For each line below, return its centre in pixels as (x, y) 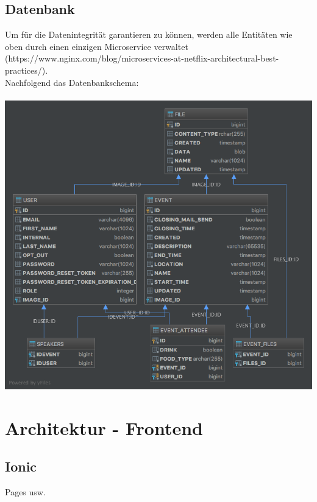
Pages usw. (25, 492)
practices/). (27, 70)
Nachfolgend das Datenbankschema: (72, 82)
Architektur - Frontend (104, 427)
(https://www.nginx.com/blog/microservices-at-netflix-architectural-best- (142, 58)
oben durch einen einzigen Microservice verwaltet (97, 46)
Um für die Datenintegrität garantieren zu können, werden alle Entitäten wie (149, 34)
